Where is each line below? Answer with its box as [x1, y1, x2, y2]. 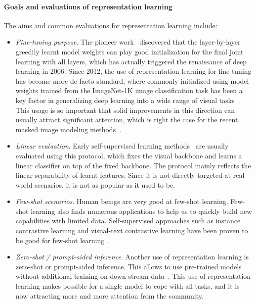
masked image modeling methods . [15, 124, 122, 134]
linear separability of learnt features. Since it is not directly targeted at [15, 170, 231, 180]
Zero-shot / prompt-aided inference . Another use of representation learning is [15, 252, 249, 262]
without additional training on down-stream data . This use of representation [15, 271, 251, 281]
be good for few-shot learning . [15, 235, 110, 245]
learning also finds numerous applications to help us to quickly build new [31, 205, 252, 216]
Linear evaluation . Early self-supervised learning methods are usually [15, 141, 229, 151]
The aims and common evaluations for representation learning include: [4, 20, 217, 30]
